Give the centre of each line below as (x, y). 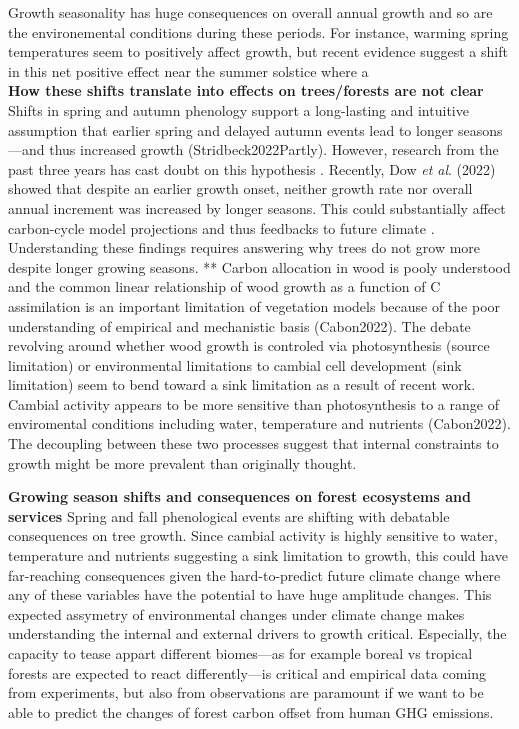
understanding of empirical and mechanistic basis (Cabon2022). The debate (239, 325)
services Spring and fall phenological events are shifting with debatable (229, 515)
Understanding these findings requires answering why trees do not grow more (244, 247)
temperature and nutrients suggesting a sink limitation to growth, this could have (258, 555)
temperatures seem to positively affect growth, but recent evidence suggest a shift (258, 51)
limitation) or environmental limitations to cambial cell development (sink (235, 364)
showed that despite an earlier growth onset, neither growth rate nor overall (240, 188)
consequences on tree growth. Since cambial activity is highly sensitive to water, (253, 535)
